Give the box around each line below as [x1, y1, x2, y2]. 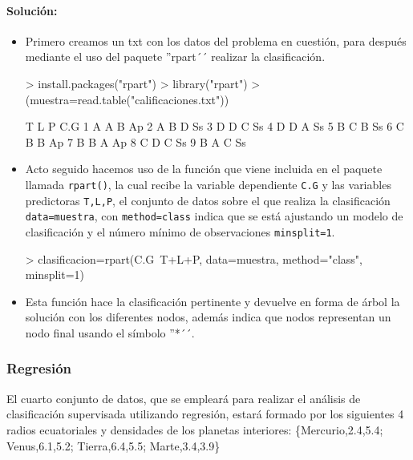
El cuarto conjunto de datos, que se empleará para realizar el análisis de [6, 389, 361, 406]
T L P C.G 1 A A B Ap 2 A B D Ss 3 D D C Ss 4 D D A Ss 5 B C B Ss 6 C [25, 118, 404, 135]
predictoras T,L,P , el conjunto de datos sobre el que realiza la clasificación [25, 192, 391, 208]
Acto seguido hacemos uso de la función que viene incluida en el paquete [25, 160, 383, 177]
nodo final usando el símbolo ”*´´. [25, 324, 195, 341]
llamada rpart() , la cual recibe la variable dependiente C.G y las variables [25, 176, 391, 192]
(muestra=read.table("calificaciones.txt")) [25, 91, 229, 107]
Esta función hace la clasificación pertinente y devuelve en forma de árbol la [25, 293, 400, 309]
